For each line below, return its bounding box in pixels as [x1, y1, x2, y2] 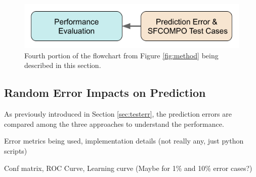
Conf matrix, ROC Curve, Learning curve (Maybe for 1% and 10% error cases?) [4, 162, 252, 173]
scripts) [4, 146, 27, 156]
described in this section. [24, 60, 101, 70]
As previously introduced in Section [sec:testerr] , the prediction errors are [4, 109, 232, 119]
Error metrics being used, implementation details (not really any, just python [4, 135, 244, 146]
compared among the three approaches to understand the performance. [4, 118, 224, 129]
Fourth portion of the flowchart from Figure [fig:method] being [24, 50, 219, 60]
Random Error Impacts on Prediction [4, 85, 206, 100]
